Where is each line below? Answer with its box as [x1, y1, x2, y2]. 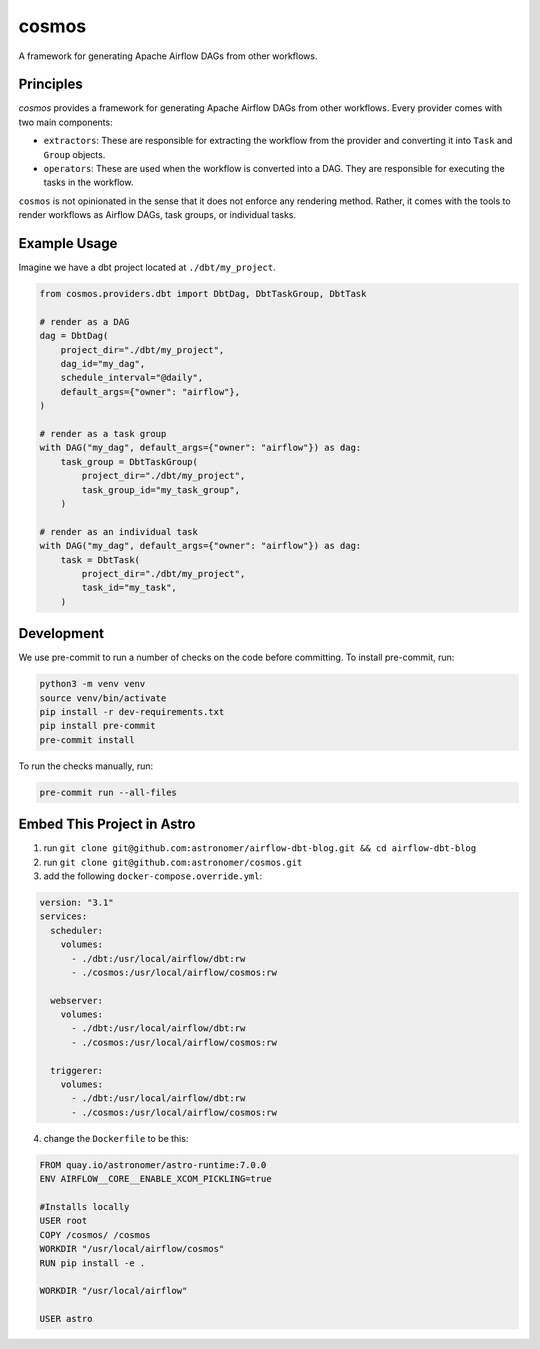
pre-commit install [39, 734, 135, 745]
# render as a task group [39, 428, 167, 439]
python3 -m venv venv [39, 678, 146, 690]
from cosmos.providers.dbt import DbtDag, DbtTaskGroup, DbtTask [39, 288, 367, 300]
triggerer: [50, 1065, 104, 1076]
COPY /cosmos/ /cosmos [39, 1229, 151, 1240]
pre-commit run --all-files [39, 786, 177, 798]
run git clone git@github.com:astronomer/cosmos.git [43, 856, 303, 868]
